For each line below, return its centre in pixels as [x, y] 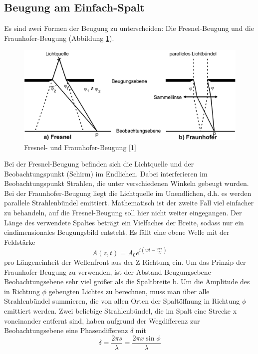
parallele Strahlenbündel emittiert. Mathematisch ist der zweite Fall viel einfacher [129, 203]
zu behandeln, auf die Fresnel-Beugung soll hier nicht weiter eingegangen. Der [123, 213]
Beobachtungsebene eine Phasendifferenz [66, 330]
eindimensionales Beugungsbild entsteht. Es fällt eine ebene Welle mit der [117, 232]
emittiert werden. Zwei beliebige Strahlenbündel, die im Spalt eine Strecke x [121, 310]
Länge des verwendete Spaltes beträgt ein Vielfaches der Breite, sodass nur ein [124, 222]
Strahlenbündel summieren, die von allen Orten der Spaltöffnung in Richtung [122, 301]
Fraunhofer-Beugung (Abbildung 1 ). [59, 38]
